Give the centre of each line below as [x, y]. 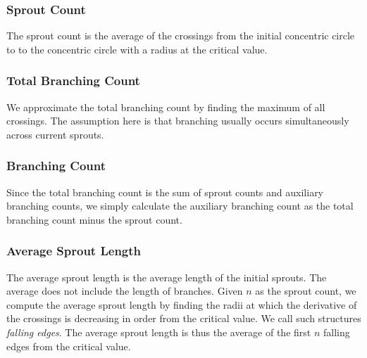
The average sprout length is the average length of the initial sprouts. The [167, 277]
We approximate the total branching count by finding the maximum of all [166, 107]
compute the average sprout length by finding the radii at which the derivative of [182, 304]
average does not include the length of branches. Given [125, 291]
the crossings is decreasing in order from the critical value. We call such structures [184, 318]
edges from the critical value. [69, 346]
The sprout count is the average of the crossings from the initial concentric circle [181, 36]
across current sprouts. [55, 134]
